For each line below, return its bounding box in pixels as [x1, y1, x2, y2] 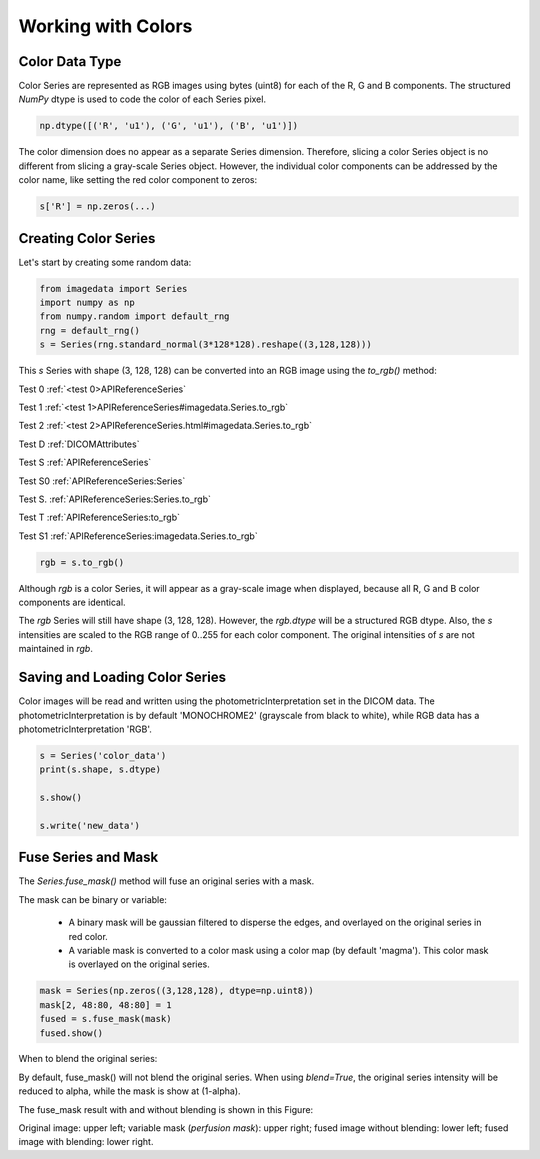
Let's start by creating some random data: [18, 256, 192, 268]
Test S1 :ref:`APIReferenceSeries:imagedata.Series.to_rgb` [18, 530, 259, 542]
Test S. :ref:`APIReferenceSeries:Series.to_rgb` [18, 493, 212, 505]
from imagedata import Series [39, 283, 188, 294]
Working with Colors [18, 15, 193, 37]
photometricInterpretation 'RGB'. [18, 723, 152, 735]
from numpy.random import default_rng [39, 311, 230, 322]
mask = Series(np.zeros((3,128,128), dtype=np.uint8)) [39, 985, 314, 997]
